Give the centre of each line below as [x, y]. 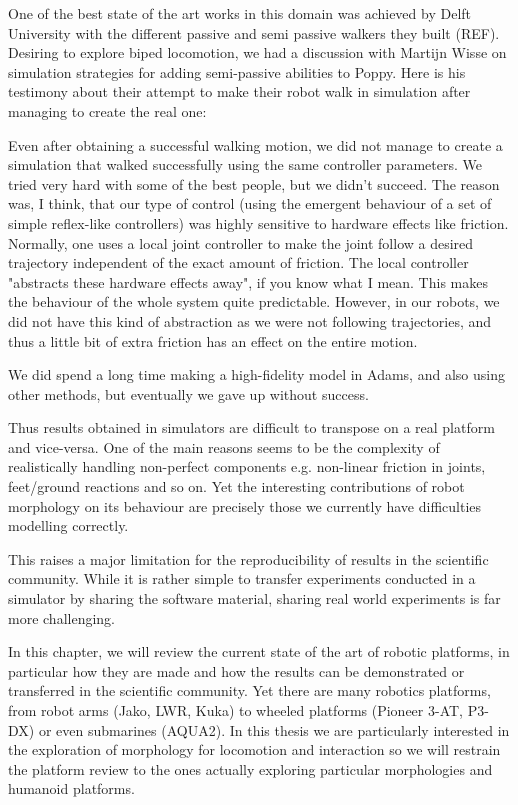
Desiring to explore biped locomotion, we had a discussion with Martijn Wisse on [257, 52]
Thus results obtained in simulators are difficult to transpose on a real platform [251, 427]
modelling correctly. [68, 525]
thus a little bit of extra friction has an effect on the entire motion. [213, 340]
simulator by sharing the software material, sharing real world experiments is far [254, 598]
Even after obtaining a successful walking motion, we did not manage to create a [255, 144]
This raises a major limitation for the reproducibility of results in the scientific [248, 558]
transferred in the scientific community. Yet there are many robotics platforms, [249, 690]
